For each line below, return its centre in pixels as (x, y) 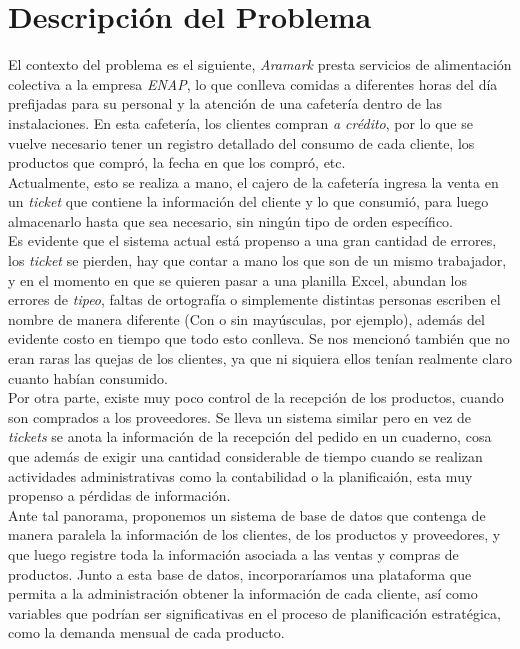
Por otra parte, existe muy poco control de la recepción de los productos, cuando (256, 397)
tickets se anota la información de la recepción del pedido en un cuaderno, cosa (250, 436)
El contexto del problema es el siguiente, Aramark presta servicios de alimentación (260, 64)
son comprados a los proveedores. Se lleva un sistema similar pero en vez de (240, 416)
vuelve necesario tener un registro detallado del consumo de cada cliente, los (241, 142)
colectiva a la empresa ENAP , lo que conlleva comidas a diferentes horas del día (253, 83)
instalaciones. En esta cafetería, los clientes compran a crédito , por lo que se (240, 122)
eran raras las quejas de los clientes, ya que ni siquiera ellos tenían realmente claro (260, 358)
